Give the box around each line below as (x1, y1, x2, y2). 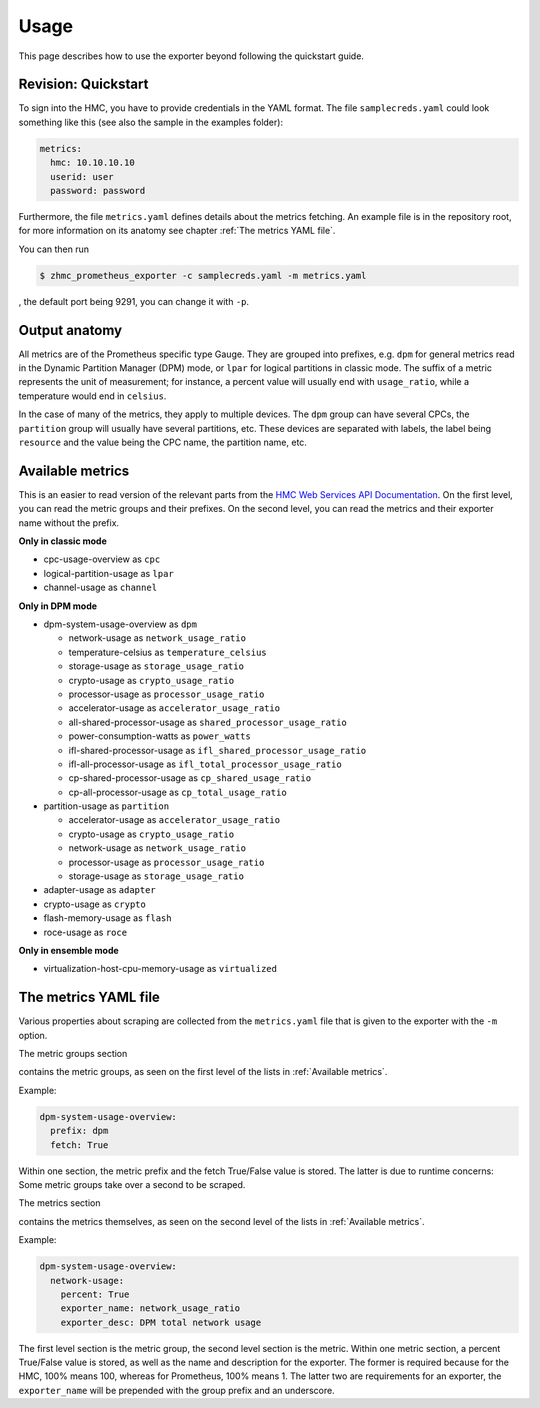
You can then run (18, 243, 90, 255)
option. (18, 1029, 48, 1041)
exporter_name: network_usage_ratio (60, 1303, 240, 1314)
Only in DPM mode (18, 600, 98, 612)
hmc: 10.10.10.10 (50, 157, 135, 169)
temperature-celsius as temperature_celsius (68, 646, 267, 658)
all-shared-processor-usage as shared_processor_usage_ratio (68, 716, 347, 728)
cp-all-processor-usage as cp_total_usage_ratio (68, 786, 287, 798)
